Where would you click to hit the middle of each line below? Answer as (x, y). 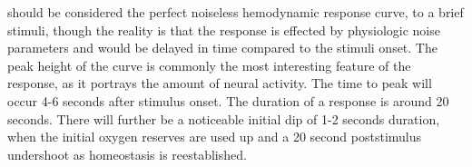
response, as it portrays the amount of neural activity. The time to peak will (220, 83)
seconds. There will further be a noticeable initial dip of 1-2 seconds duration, (224, 118)
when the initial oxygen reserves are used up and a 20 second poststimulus (215, 137)
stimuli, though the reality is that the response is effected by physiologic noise (224, 29)
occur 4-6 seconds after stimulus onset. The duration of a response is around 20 (228, 100)
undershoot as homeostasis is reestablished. (127, 154)
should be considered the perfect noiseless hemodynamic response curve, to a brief (236, 12)
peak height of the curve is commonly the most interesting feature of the (209, 65)
